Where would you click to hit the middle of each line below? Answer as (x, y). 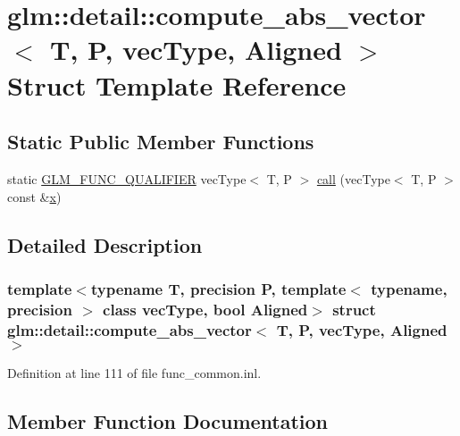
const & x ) (34, 196)
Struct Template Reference (177, 84)
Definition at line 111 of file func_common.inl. (134, 372)
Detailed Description (105, 244)
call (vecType (353, 178)
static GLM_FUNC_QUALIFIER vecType (127, 178)
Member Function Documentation (168, 420)
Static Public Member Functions (161, 142)
